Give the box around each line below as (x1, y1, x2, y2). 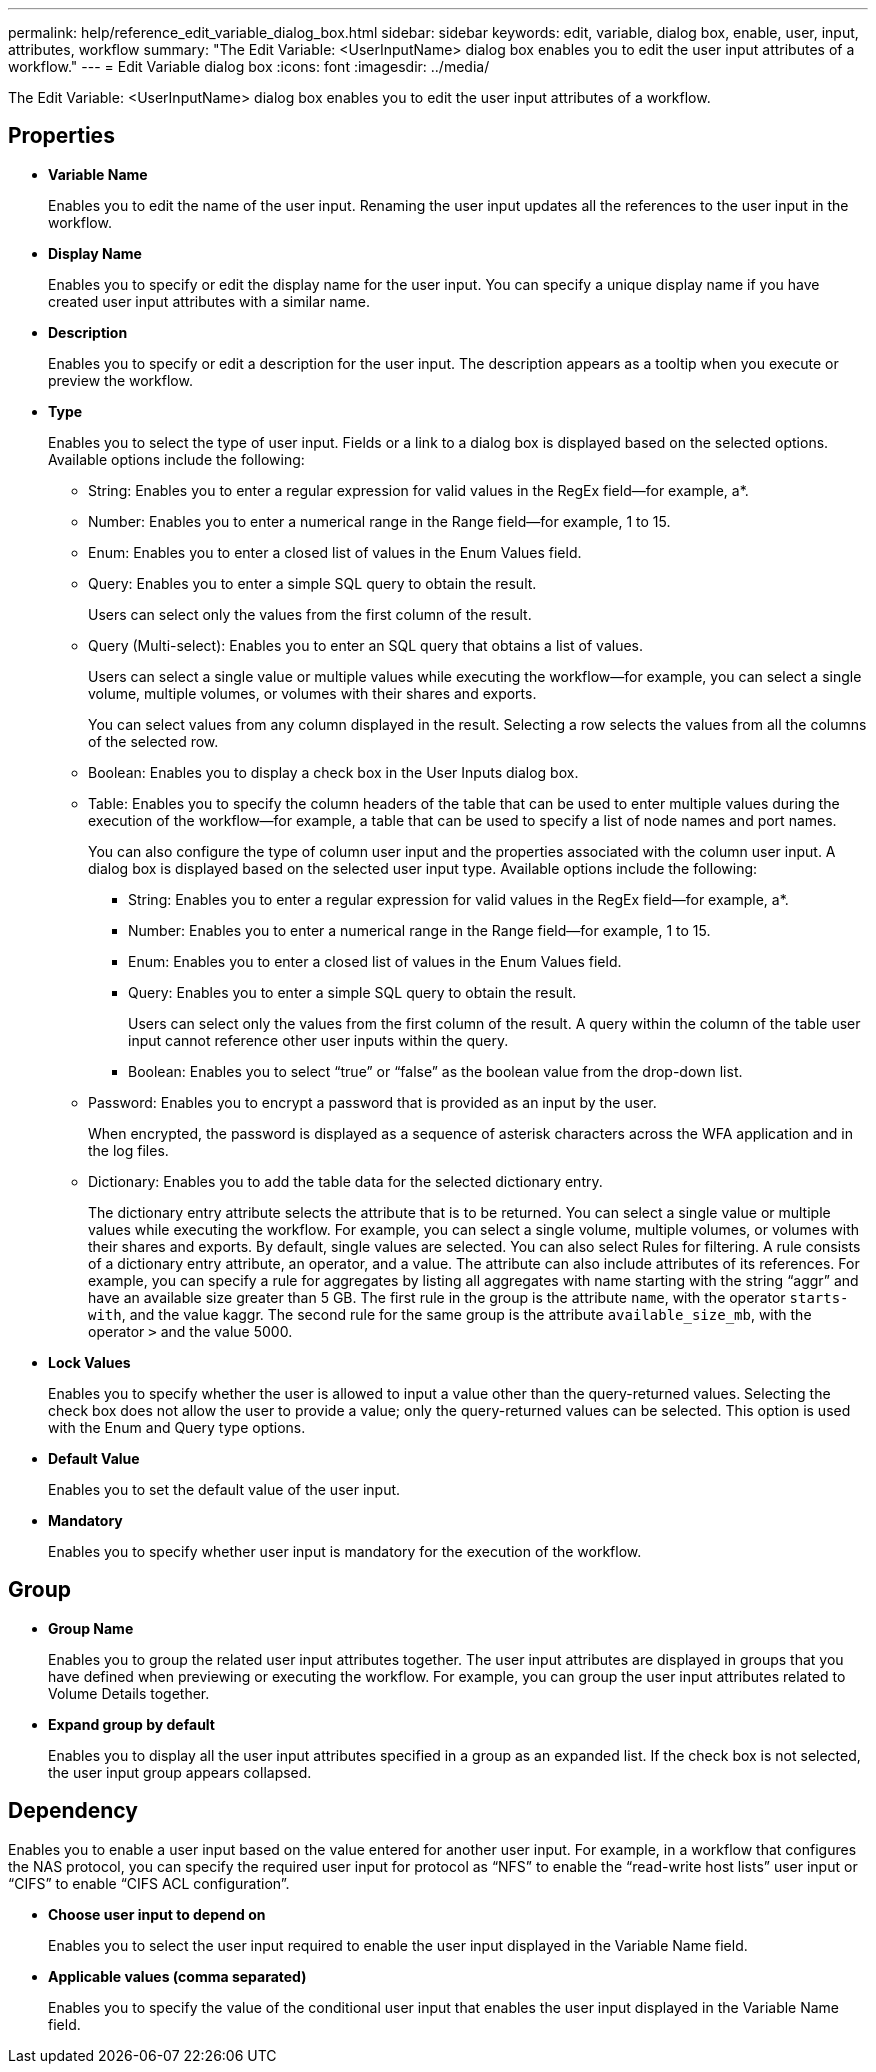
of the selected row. (88, 732, 219, 750)
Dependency (8, 1798, 138, 1824)
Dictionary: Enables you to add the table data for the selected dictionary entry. (88, 1172, 603, 1190)
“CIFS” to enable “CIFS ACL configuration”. (8, 1874, 290, 1892)
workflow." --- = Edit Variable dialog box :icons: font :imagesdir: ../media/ (8, 58, 490, 75)
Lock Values (48, 1353, 131, 1371)
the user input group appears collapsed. (48, 1763, 312, 1781)
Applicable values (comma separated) (48, 1967, 307, 1985)
